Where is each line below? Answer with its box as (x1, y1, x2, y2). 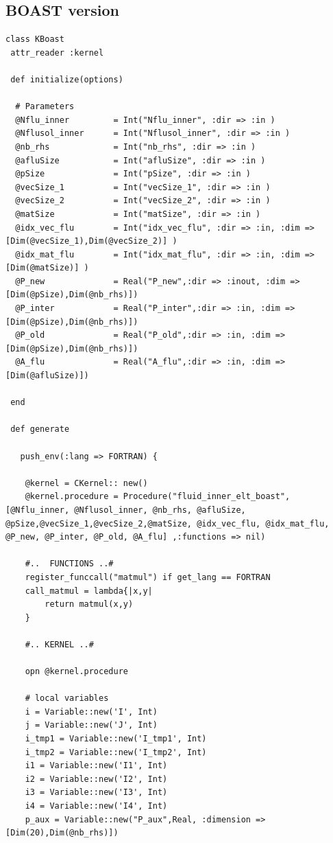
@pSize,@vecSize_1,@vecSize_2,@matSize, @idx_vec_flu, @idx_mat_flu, (5, 518, 330, 529)
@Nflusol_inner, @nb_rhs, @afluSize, (74, 505, 246, 515)
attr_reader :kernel (10, 47, 104, 58)
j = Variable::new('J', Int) (25, 720, 158, 730)
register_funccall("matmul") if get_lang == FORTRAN (25, 572, 271, 582)
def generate (10, 424, 70, 435)
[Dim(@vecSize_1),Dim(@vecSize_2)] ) (5, 236, 177, 246)
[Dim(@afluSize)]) (5, 371, 89, 381)
